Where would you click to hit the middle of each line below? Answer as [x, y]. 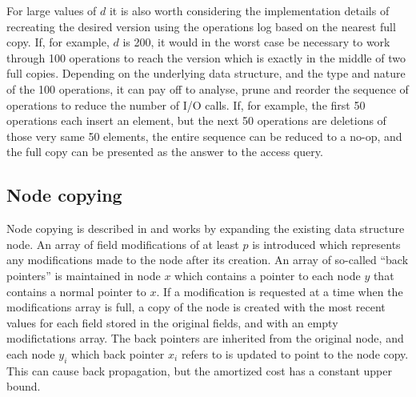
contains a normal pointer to [76, 291]
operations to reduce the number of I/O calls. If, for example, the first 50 [186, 104]
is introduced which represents [326, 244]
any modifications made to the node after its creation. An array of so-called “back [208, 260]
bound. [24, 386]
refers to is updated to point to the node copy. [295, 353]
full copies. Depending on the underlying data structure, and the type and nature [206, 73]
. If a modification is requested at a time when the [280, 291]
